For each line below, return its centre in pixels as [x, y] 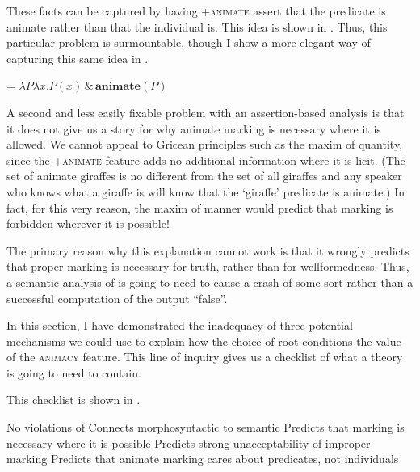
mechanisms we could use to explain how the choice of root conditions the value [204, 341]
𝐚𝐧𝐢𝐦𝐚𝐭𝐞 [118, 87]
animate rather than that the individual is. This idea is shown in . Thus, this [197, 26]
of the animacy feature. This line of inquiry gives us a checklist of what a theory [205, 357]
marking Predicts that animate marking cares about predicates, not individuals [203, 459]
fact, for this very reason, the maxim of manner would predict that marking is [200, 207]
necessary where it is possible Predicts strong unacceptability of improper [189, 442]
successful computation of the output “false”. [117, 298]
